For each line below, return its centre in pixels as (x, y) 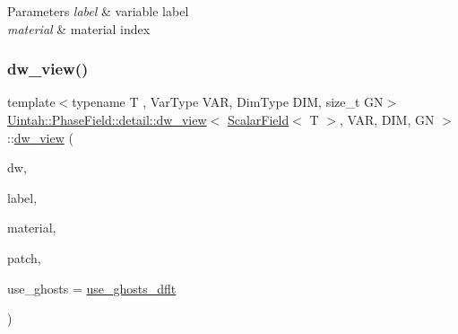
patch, (24, 257)
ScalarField (258, 119)
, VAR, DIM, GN (387, 119)
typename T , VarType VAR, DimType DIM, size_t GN (228, 102)
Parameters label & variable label (98, 11)
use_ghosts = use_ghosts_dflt (92, 288)
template (31, 102)
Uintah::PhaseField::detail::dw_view (107, 119)
